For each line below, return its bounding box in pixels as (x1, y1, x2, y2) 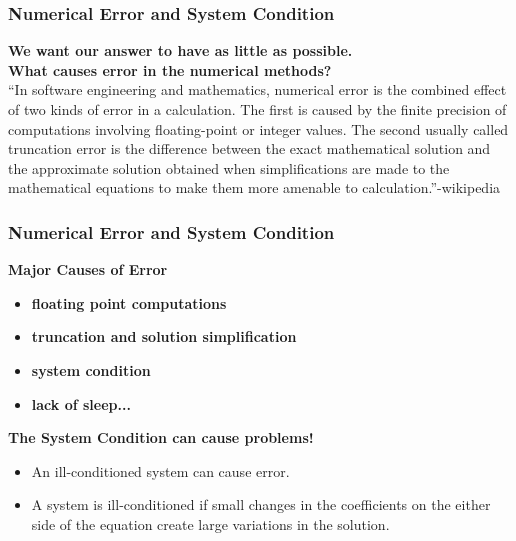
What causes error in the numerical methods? (8, 59, 332, 80)
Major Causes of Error (8, 259, 168, 280)
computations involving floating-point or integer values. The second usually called (8, 118, 509, 139)
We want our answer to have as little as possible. (8, 40, 353, 61)
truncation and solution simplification (31, 326, 297, 347)
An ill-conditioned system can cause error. (31, 460, 290, 481)
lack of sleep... (31, 393, 131, 414)
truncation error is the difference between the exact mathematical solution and (8, 138, 491, 159)
